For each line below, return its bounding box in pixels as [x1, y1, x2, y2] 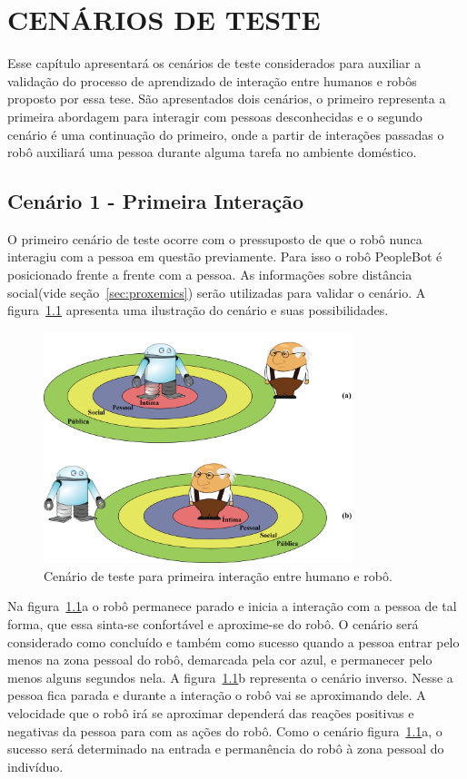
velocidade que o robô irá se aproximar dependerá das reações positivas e [7, 704, 414, 722]
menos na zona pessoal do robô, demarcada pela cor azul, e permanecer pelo [7, 650, 432, 669]
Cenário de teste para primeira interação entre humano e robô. [44, 566, 392, 585]
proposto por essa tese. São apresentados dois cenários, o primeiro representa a [7, 89, 446, 108]
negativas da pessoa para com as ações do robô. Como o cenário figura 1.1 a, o [7, 721, 442, 740]
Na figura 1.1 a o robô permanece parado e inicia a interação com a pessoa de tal [7, 597, 457, 616]
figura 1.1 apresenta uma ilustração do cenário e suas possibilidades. [7, 301, 389, 320]
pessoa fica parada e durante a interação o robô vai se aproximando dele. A [7, 685, 426, 705]
